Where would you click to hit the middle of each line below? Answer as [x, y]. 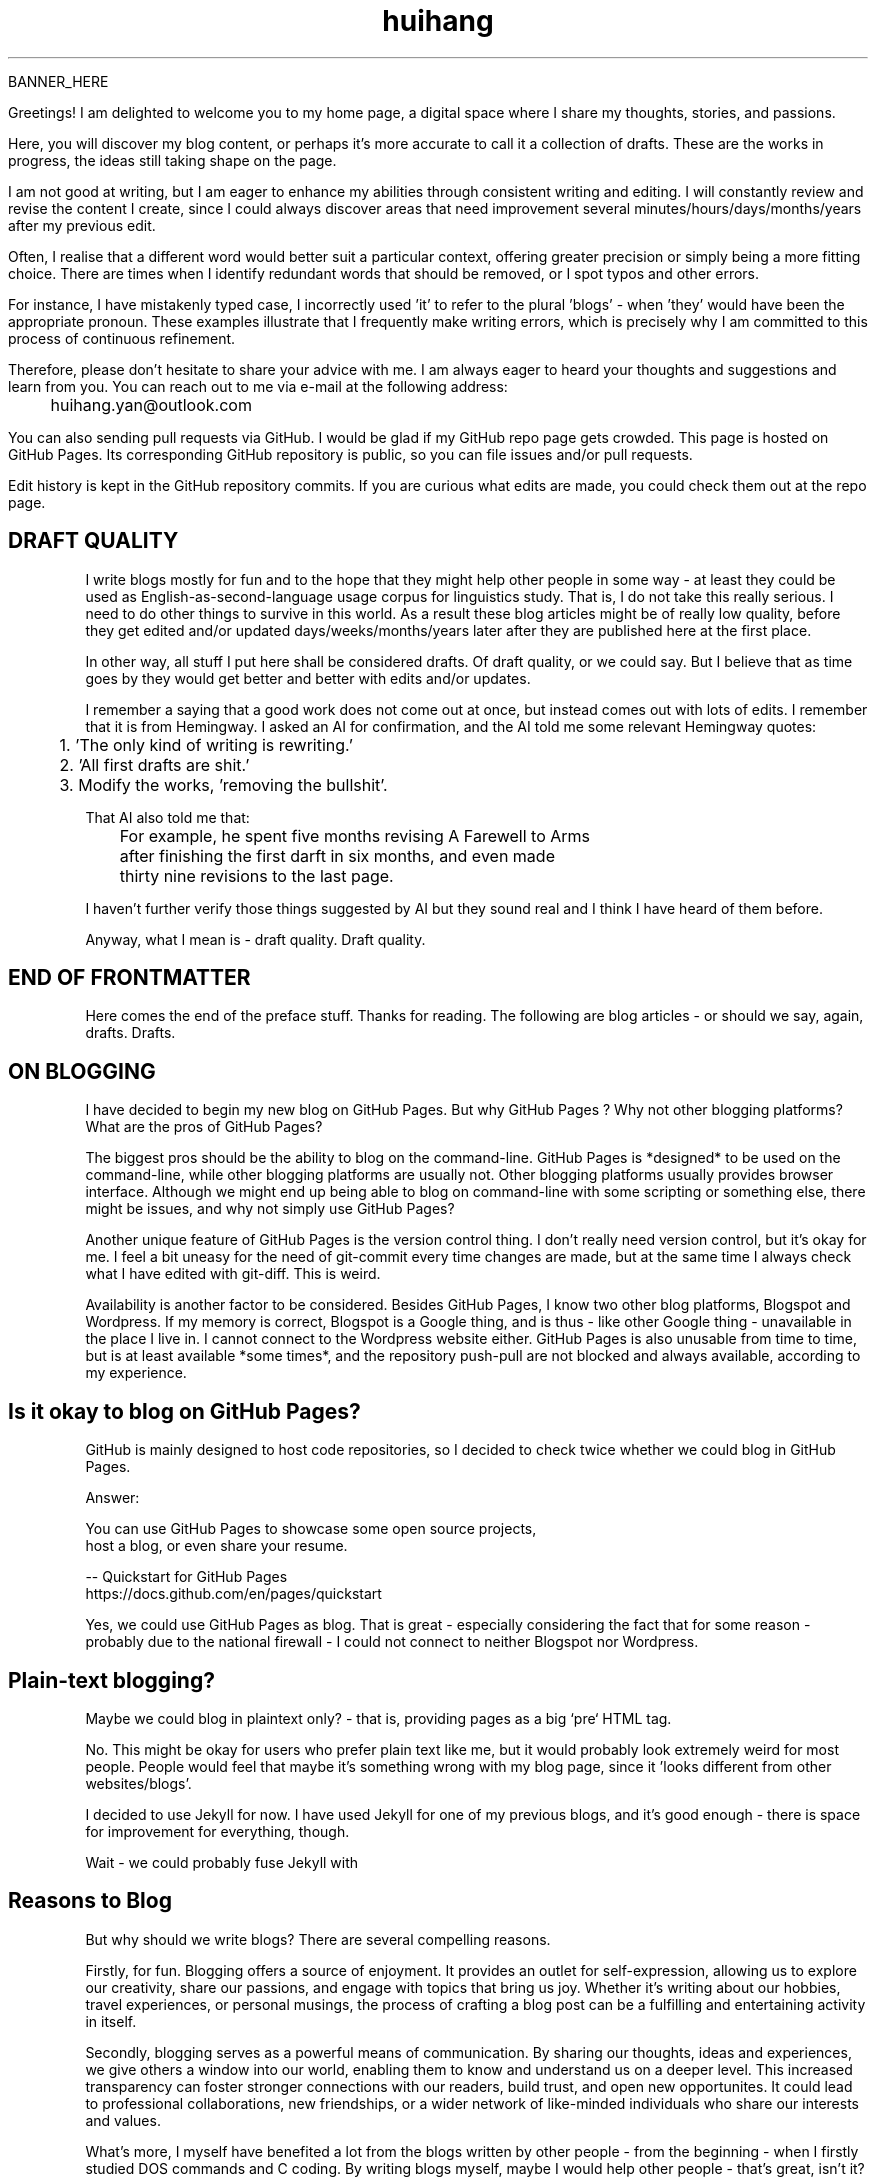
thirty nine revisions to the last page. [256, 875]
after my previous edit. [82, 225]
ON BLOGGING [82, 1071]
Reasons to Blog [90, 1901]
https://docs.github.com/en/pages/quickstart [233, 1594]
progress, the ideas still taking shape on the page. [172, 160]
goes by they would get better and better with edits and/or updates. [308, 678]
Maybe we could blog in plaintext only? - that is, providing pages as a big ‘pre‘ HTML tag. [378, 1718]
